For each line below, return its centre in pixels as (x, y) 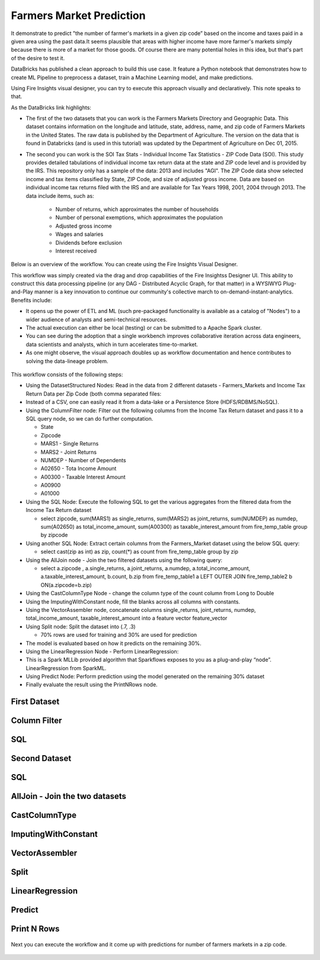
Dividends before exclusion (89, 242)
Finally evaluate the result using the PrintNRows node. (92, 685)
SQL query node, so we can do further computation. (89, 418)
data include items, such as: (60, 195)
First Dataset (35, 702)
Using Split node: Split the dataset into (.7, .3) (81, 626)
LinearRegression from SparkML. (66, 668)
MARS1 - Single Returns (70, 444)
